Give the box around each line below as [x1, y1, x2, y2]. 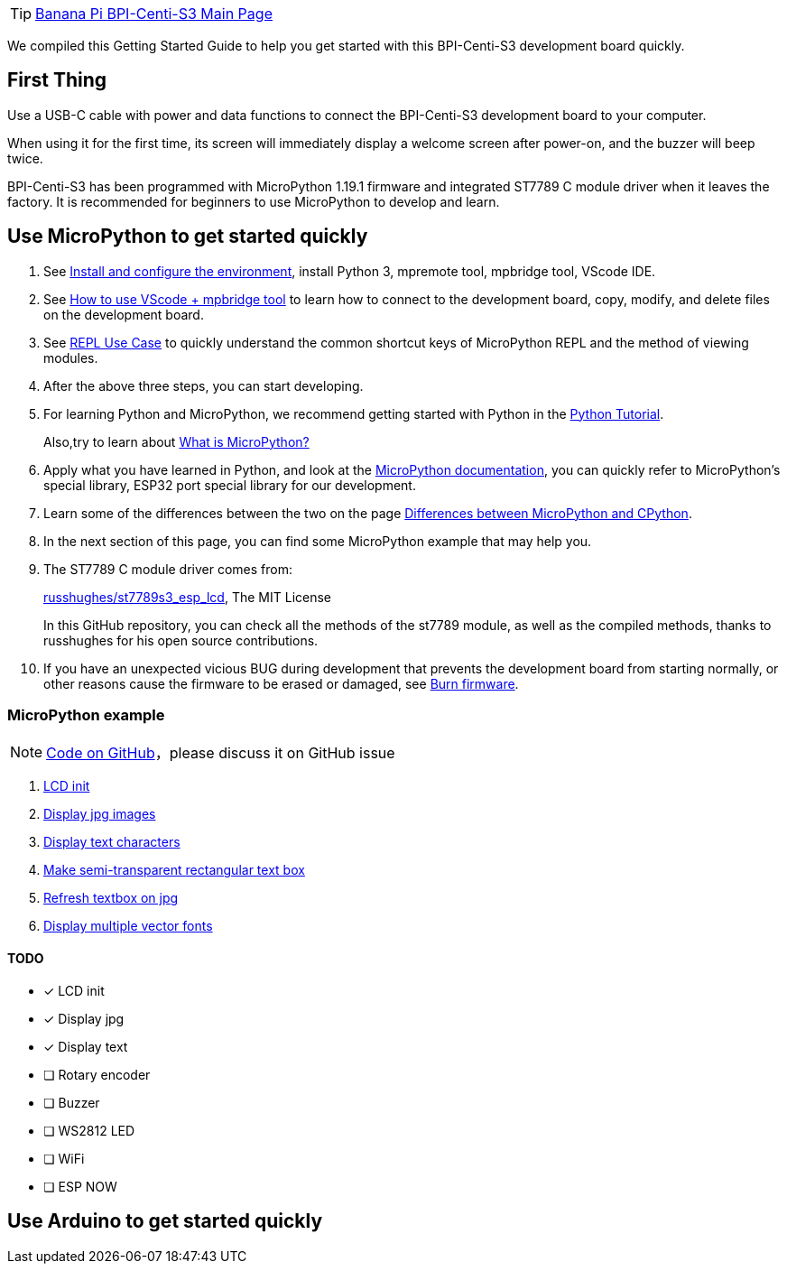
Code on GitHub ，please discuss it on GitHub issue [46, 744, 395, 763]
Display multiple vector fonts [43, 918, 213, 934]
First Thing [7, 69, 107, 92]
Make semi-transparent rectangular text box [43, 862, 305, 878]
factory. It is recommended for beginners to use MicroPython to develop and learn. [7, 193, 500, 209]
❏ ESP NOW [43, 1178, 117, 1194]
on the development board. [43, 306, 204, 322]
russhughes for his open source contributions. [43, 632, 319, 648]
